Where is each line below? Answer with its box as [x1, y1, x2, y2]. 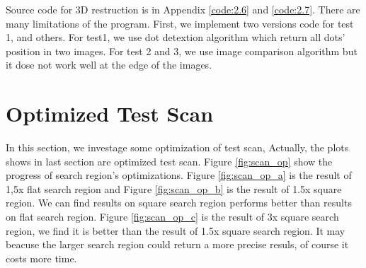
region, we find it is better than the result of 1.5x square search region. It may [6, 223, 345, 238]
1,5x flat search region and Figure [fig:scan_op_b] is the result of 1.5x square [6, 181, 342, 196]
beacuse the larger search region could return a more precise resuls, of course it [6, 237, 349, 252]
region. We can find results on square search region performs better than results [6, 195, 352, 210]
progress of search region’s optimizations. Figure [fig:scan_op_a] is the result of [6, 168, 352, 182]
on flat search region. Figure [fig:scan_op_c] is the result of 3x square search [6, 209, 339, 224]
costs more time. [6, 250, 77, 265]
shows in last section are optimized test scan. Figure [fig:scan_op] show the [6, 153, 333, 168]
